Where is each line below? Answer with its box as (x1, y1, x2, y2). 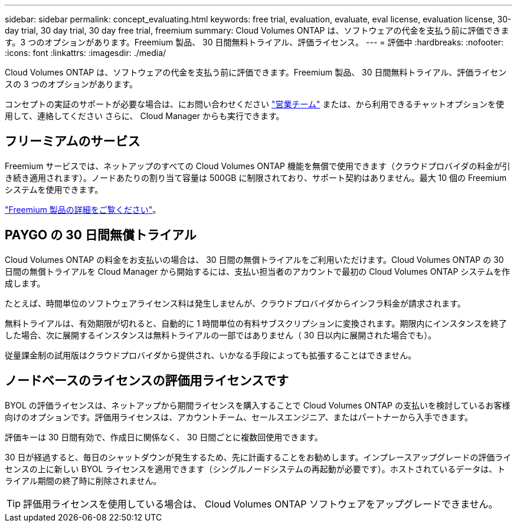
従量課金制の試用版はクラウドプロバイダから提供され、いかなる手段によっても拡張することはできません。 (5, 350, 417, 360)
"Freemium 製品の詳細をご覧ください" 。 (5, 204, 161, 215)
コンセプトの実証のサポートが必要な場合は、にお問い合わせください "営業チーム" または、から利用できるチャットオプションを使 (5, 99, 505, 109)
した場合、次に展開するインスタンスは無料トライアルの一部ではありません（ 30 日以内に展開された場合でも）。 (5, 330, 437, 340)
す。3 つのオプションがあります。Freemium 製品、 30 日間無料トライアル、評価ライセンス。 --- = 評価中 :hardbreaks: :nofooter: (5, 37, 504, 47)
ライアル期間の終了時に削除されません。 (5, 475, 162, 486)
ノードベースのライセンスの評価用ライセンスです (5, 373, 289, 388)
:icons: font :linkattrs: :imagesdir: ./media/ (5, 48, 166, 58)
